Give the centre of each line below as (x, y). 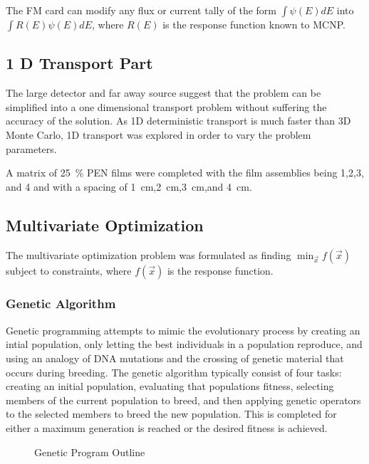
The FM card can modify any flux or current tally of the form (141, 10)
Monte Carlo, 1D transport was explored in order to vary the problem (158, 134)
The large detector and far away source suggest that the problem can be (163, 93)
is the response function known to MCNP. (254, 24)
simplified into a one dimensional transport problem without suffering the (166, 106)
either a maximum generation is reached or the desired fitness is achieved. (167, 427)
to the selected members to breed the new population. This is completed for (171, 414)
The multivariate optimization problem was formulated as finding (149, 254)
